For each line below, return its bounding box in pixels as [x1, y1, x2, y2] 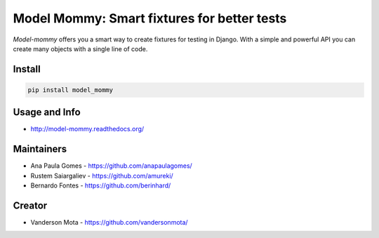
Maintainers [13, 143, 67, 155]
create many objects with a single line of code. [13, 44, 148, 53]
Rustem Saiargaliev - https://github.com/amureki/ [30, 171, 173, 180]
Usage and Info [13, 106, 81, 119]
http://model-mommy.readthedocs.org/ [30, 125, 145, 133]
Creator [13, 199, 48, 211]
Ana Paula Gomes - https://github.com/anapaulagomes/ [30, 161, 192, 170]
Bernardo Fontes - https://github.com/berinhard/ [30, 181, 171, 190]
